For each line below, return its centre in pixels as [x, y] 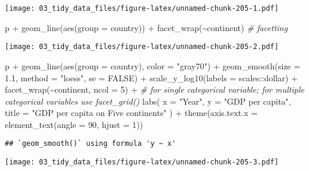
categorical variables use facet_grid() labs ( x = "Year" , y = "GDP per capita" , [148, 101]
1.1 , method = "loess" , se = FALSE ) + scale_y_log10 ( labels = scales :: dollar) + [152, 77]
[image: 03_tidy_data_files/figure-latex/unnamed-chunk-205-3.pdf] [142, 162]
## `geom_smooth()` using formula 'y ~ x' [91, 144]
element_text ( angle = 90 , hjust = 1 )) [74, 124]
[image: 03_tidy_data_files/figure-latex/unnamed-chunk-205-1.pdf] [142, 8]
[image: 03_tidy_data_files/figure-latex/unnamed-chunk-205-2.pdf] [142, 47]
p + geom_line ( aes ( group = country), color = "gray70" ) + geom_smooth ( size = [153, 65]
